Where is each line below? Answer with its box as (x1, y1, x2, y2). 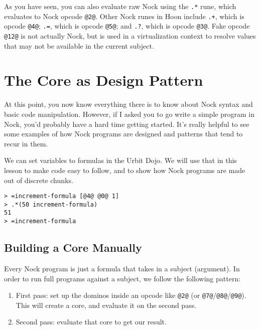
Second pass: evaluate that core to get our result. (16, 316, 167, 327)
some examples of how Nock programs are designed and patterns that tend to (4, 128, 243, 139)
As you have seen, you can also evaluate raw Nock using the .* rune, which (4, 1, 236, 11)
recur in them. (4, 138, 48, 148)
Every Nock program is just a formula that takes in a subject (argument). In (4, 263, 240, 273)
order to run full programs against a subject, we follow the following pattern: (4, 273, 241, 283)
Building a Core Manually (4, 240, 142, 255)
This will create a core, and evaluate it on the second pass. (16, 299, 197, 310)
